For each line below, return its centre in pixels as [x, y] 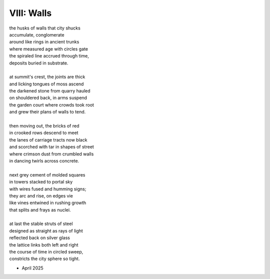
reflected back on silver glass [39, 238]
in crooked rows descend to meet [44, 133]
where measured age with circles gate [49, 49]
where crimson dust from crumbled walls [51, 154]
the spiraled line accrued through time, [49, 56]
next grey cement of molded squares [47, 174]
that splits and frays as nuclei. [40, 209]
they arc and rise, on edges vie [41, 195]
